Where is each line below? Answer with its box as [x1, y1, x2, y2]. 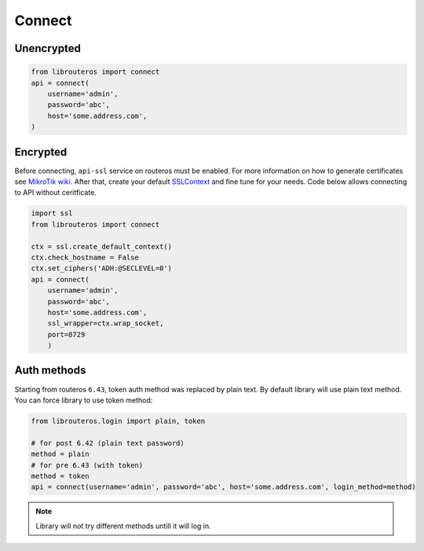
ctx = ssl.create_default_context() [31, 242, 173, 251]
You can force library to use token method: [14, 395, 153, 405]
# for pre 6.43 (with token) [31, 461, 144, 469]
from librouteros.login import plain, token [31, 417, 206, 425]
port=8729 [47, 330, 86, 339]
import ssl [31, 209, 73, 218]
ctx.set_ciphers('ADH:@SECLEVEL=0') [31, 264, 173, 273]
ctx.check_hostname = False [31, 252, 139, 262]
